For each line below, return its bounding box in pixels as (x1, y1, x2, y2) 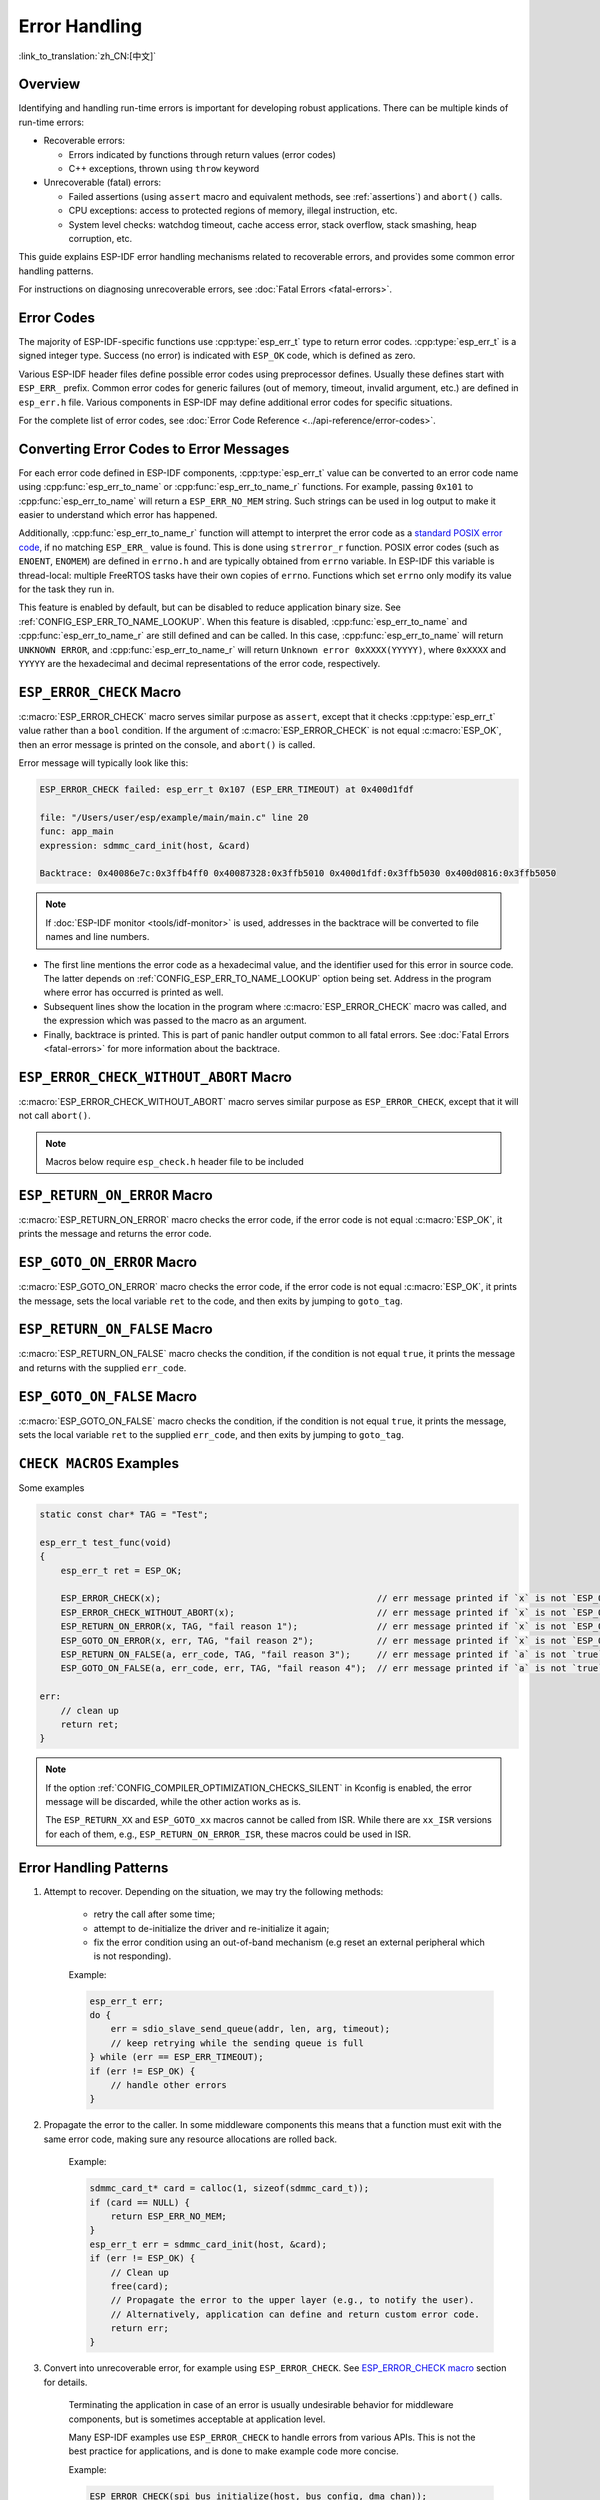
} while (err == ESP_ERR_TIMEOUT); (89, 2051, 264, 2063)
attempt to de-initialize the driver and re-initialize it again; (93, 1922, 330, 1934)
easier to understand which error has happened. (18, 509, 218, 521)
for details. (43, 2376, 88, 2388)
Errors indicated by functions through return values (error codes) (68, 148, 337, 160)
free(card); (110, 2280, 170, 2292)
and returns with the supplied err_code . (18, 1361, 187, 1374)
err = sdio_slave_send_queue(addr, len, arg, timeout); (110, 2023, 391, 2035)
